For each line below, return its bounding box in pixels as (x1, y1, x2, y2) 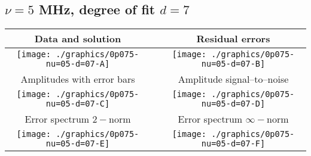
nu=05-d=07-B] (201, 59, 266, 69)
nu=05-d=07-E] (45, 139, 110, 149)
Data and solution (34, 32, 121, 46)
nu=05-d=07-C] (45, 99, 110, 109)
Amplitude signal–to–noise (178, 72, 289, 86)
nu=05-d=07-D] (201, 99, 266, 109)
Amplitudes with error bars (20, 72, 135, 86)
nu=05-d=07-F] (201, 139, 266, 149)
